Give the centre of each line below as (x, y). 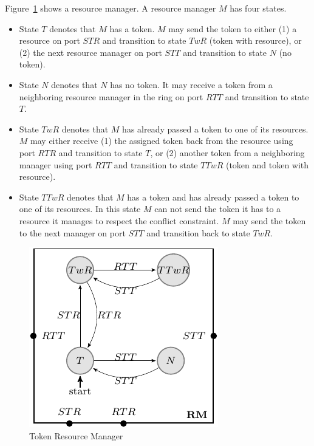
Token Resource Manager (76, 435)
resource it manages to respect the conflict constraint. (119, 220)
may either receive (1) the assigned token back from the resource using (162, 141)
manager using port (56, 164)
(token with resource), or (255, 40)
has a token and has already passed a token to (213, 197)
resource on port (49, 40)
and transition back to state (198, 232)
